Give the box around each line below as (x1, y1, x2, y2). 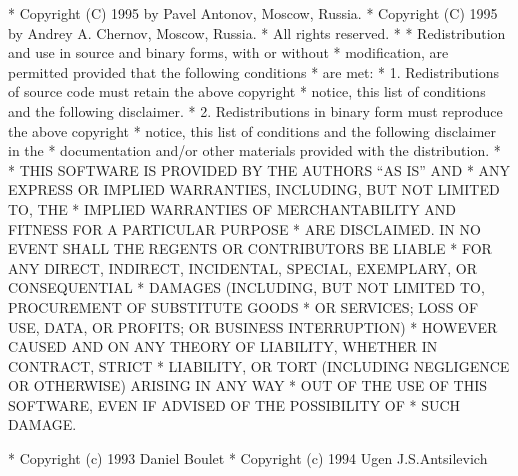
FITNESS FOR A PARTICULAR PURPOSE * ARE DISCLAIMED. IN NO (8, 218, 481, 239)
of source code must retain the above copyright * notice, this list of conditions (8, 81, 486, 102)
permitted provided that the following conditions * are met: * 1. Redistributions (8, 61, 500, 82)
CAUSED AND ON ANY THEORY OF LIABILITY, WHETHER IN (8, 336, 438, 357)
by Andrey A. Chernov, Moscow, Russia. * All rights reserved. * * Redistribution (8, 22, 506, 43)
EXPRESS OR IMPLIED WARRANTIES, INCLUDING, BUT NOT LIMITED (8, 179, 500, 200)
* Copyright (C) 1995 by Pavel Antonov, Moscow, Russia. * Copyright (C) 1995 (8, 3, 498, 23)
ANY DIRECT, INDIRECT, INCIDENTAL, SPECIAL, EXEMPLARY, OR (8, 257, 478, 278)
